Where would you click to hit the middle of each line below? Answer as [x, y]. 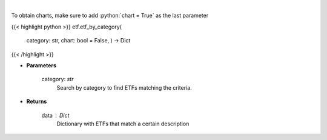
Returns [37, 102]
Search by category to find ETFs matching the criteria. [124, 87]
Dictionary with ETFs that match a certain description [123, 124]
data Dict [55, 115]
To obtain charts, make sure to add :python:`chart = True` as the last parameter [110, 16]
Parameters [41, 65]
